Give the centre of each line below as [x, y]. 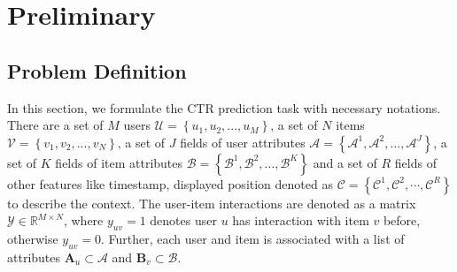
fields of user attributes [243, 142]
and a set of [345, 162]
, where [83, 220]
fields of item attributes [119, 162]
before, [402, 220]
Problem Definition [97, 70]
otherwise [33, 239]
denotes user [183, 220]
